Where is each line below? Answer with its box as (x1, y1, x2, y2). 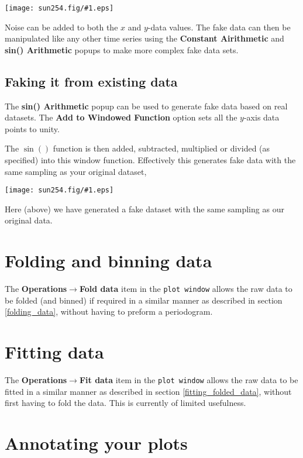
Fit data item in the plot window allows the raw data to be (79, 374, 298, 386)
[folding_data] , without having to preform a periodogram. (5, 305, 213, 318)
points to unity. (5, 122, 60, 135)
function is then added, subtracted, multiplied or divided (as (53, 142, 270, 154)
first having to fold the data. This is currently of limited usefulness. (5, 397, 246, 409)
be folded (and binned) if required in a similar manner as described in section (5, 294, 283, 306)
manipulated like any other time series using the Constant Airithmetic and (5, 32, 284, 44)
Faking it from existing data (5, 72, 178, 90)
